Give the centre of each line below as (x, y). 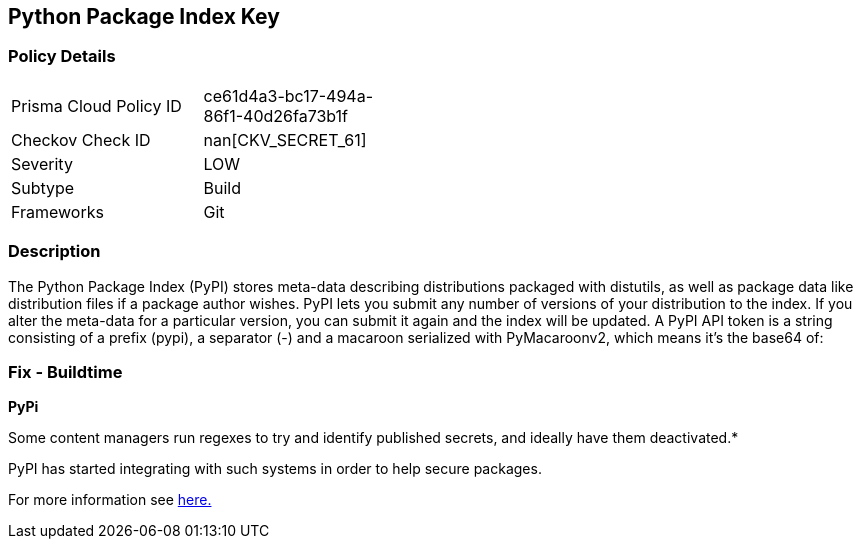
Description (54, 251)
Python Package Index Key (144, 16)
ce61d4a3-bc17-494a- (288, 95)
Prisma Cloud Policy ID (96, 105)
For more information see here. (110, 500)
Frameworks (57, 211)
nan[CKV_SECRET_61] (285, 139)
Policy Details (62, 56)
